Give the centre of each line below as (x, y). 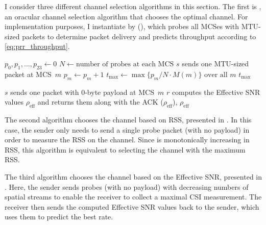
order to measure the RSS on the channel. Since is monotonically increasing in (127, 140)
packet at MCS (28, 74)
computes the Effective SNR (216, 92)
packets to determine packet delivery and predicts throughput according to (139, 36)
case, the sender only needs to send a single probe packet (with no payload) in (127, 129)
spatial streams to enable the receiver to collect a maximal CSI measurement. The (133, 197)
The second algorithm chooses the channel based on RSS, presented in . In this (128, 119)
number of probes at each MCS (125, 64)
